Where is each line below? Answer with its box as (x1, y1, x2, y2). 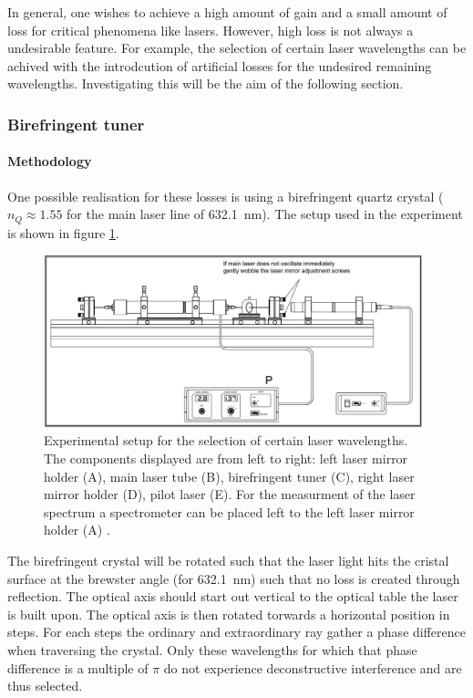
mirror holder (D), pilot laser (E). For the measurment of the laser (44, 484, 416, 504)
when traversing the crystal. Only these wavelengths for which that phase (7, 640, 417, 659)
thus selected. (7, 676, 83, 695)
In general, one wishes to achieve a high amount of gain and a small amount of (7, 3, 447, 21)
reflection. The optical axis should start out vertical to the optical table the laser (7, 587, 458, 606)
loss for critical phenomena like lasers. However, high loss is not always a (7, 20, 414, 39)
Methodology (7, 151, 92, 171)
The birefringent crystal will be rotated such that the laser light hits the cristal (7, 551, 449, 569)
